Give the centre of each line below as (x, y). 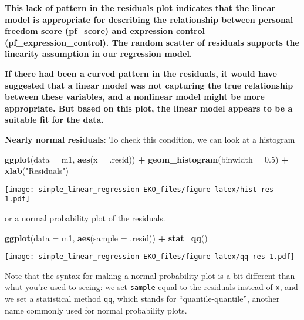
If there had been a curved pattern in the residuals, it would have (141, 73)
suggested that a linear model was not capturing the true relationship (149, 85)
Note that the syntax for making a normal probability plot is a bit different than (150, 275)
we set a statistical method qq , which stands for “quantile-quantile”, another (142, 299)
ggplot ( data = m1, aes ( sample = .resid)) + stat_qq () (106, 238)
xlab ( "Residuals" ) (37, 171)
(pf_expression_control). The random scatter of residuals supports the (152, 42)
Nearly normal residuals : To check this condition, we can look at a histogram (150, 139)
